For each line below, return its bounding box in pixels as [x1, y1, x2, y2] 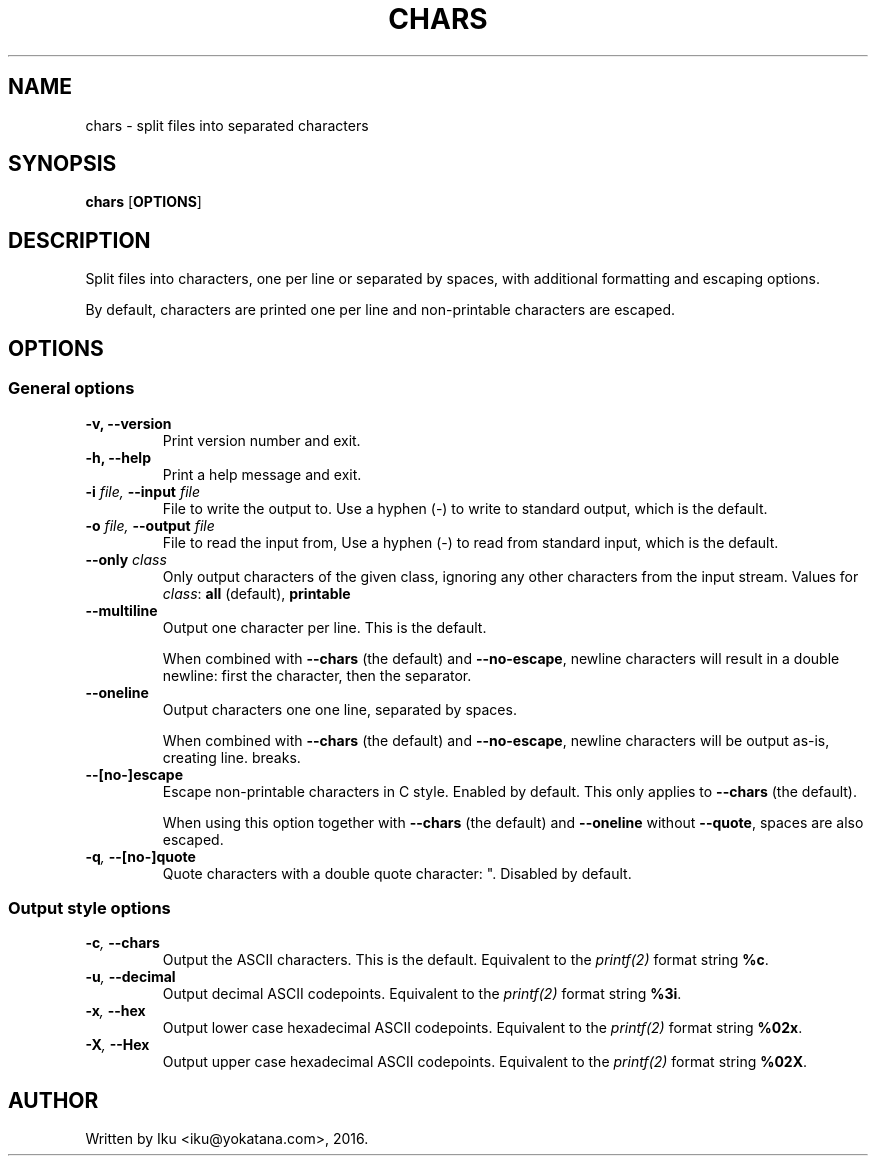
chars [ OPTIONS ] [85, 193, 202, 211]
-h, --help [85, 448, 151, 466]
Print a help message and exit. [162, 465, 362, 483]
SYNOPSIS [8, 151, 117, 177]
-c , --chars [85, 934, 160, 952]
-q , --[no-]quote [85, 847, 196, 865]
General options [8, 378, 135, 399]
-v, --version [85, 414, 172, 432]
